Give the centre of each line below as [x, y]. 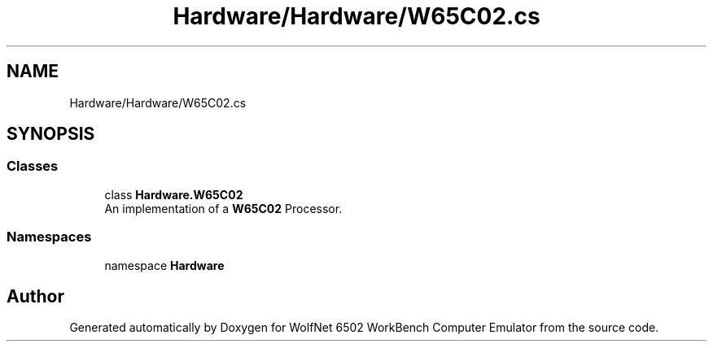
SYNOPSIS [51, 134]
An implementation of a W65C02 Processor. [223, 208]
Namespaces [49, 237]
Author [35, 296]
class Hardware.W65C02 [174, 194]
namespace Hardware [164, 265]
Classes [33, 166]
